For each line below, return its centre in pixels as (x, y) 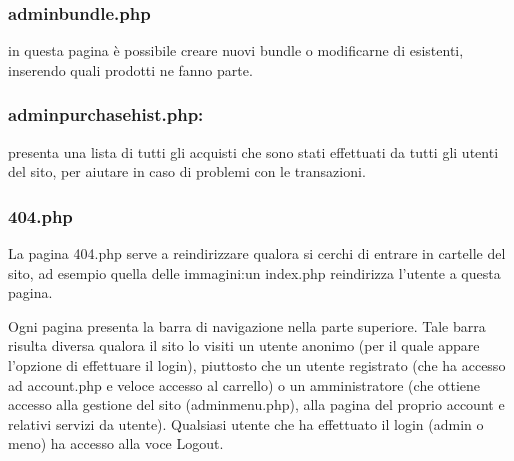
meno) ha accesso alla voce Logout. (116, 443)
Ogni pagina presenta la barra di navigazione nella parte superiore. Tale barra (247, 325)
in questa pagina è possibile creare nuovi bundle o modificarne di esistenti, (236, 50)
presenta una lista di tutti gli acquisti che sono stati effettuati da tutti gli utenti (253, 151)
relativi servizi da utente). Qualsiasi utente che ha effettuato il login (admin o (246, 423)
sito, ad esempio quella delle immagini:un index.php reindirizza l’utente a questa (254, 272)
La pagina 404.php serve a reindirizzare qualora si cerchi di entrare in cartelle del (257, 253)
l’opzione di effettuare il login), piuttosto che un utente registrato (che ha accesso (257, 365)
